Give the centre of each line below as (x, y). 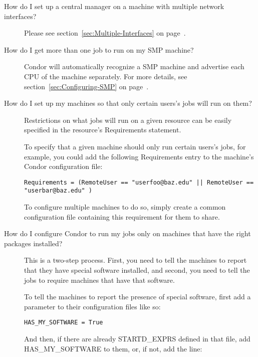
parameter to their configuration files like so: (92, 306)
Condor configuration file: (63, 166)
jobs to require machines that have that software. (99, 280)
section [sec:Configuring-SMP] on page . (86, 86)
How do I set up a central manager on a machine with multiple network (114, 6)
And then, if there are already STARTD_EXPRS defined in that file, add (137, 339)
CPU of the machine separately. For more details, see (106, 76)
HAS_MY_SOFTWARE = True (64, 323)
